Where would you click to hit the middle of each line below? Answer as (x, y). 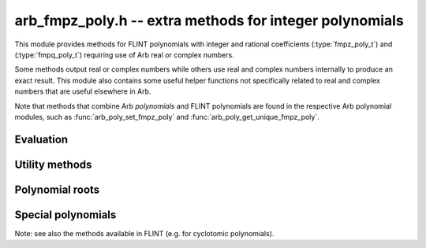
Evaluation (41, 139)
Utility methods (53, 164)
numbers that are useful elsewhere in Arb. (83, 91)
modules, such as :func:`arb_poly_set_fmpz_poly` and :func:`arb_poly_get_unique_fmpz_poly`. (167, 117)
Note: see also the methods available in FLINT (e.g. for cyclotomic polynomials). (144, 233)
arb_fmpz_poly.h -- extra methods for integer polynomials (209, 20)
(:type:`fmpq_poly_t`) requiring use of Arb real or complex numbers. (124, 54)
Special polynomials (65, 215)
